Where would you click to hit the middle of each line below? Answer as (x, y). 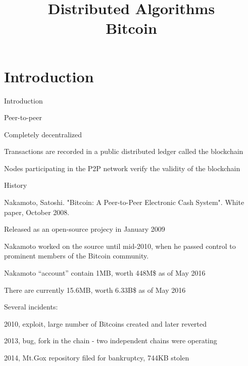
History (16, 185)
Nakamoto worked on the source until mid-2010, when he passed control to (120, 246)
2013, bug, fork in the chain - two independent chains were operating (111, 341)
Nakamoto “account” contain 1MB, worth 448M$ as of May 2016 (105, 273)
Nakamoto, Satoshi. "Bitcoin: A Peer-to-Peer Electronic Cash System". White (124, 202)
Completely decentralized (43, 134)
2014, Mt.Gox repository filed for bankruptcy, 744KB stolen (97, 357)
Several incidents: (31, 307)
